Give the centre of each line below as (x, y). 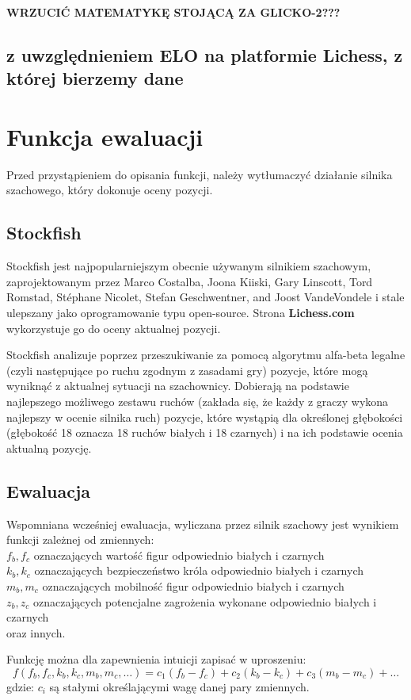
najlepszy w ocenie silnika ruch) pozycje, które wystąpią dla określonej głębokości (205, 417)
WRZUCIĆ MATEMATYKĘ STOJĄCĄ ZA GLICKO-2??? (173, 12)
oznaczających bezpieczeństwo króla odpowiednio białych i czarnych (199, 570)
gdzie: (20, 686)
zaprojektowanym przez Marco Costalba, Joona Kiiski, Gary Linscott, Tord (190, 281)
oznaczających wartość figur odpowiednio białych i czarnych (179, 555)
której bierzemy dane (95, 78)
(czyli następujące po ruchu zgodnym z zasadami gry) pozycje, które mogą (187, 370)
